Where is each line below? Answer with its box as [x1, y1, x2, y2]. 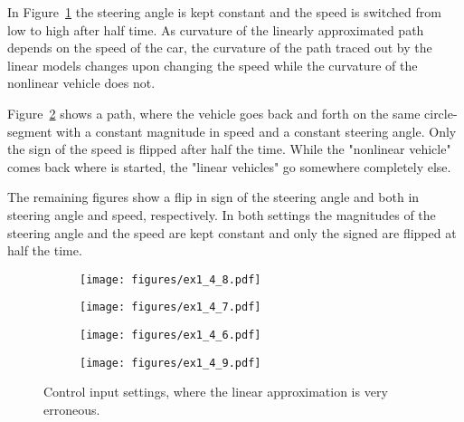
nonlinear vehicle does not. [7, 73, 156, 92]
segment [7, 121, 52, 140]
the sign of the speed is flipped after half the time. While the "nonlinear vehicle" [7, 139, 451, 158]
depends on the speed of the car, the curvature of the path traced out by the [7, 38, 432, 57]
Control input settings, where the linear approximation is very [43, 382, 388, 401]
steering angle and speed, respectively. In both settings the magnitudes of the [7, 205, 436, 224]
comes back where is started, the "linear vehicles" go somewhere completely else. [7, 157, 451, 176]
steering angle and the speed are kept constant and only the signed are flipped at [7, 223, 457, 242]
